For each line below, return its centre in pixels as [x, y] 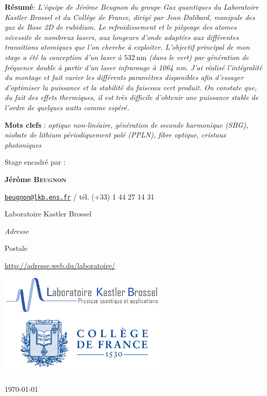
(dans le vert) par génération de [199, 57]
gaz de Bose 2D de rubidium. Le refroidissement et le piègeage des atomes [121, 27]
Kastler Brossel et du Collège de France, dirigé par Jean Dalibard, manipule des [130, 17]
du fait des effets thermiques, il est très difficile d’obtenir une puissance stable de [132, 97]
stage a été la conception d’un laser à [63, 57]
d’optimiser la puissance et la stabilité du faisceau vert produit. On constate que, [131, 87]
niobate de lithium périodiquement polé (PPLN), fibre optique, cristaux [116, 135]
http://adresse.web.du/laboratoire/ [60, 265]
